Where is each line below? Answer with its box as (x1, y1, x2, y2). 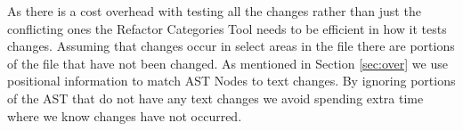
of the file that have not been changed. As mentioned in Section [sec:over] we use (7, 53, 448, 72)
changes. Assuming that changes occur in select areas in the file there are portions (7, 37, 455, 55)
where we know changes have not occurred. (7, 106, 242, 125)
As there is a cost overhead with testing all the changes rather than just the (7, 2, 421, 20)
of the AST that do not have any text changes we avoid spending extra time (7, 88, 424, 107)
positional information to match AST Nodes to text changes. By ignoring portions (7, 71, 456, 90)
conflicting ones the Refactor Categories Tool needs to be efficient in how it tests (7, 19, 447, 37)
